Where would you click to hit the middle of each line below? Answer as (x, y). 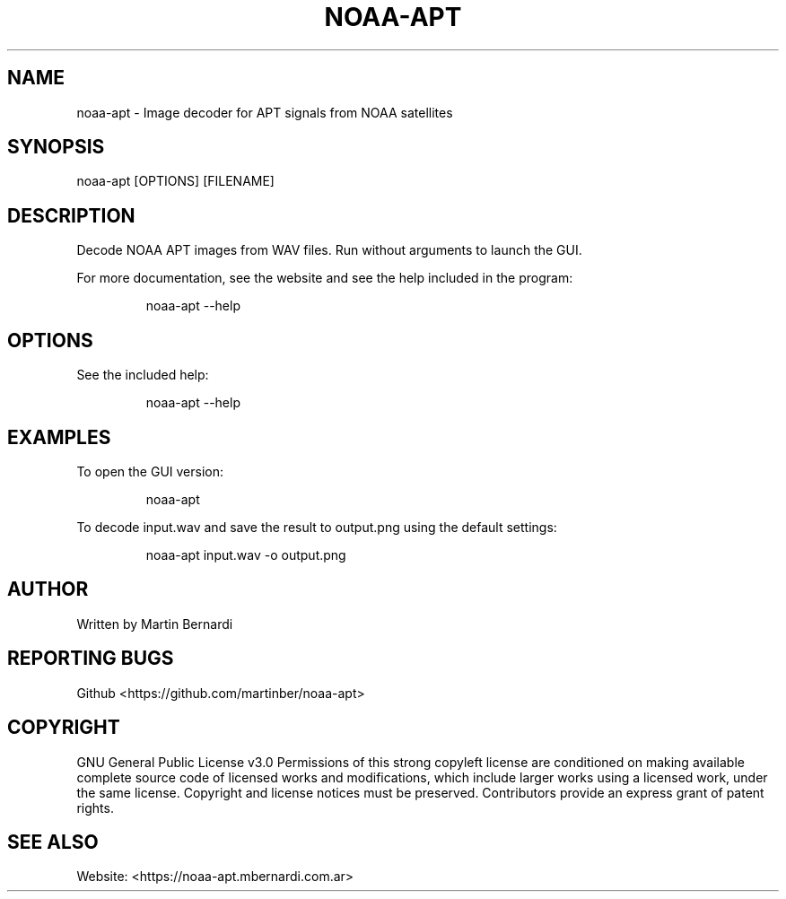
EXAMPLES (59, 437)
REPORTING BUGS (91, 659)
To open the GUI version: (150, 471)
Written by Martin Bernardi (155, 624)
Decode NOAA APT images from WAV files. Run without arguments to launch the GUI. (329, 250)
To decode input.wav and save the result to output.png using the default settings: (317, 527)
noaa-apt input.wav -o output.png (246, 554)
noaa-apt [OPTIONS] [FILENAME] (175, 181)
